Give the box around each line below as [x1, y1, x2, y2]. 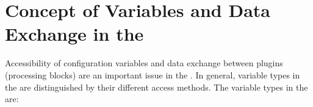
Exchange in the [5, 21, 144, 46]
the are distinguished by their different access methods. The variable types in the [5, 80, 308, 93]
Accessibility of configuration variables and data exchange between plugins [5, 57, 283, 69]
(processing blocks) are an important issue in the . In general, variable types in [5, 68, 300, 81]
